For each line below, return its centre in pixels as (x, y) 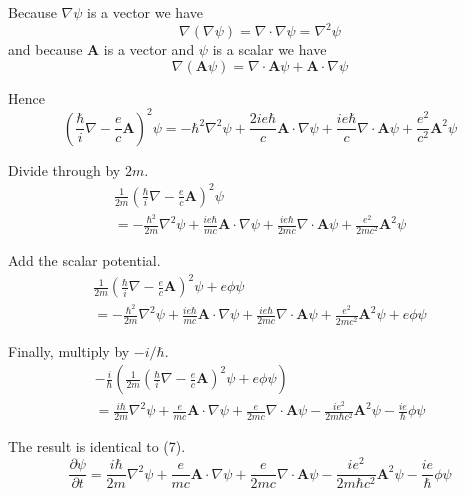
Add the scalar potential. (84, 260)
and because (45, 49)
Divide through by (64, 169)
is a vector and (149, 49)
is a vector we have (144, 12)
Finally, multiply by (69, 350)
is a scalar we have (269, 49)
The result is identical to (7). (97, 446)
